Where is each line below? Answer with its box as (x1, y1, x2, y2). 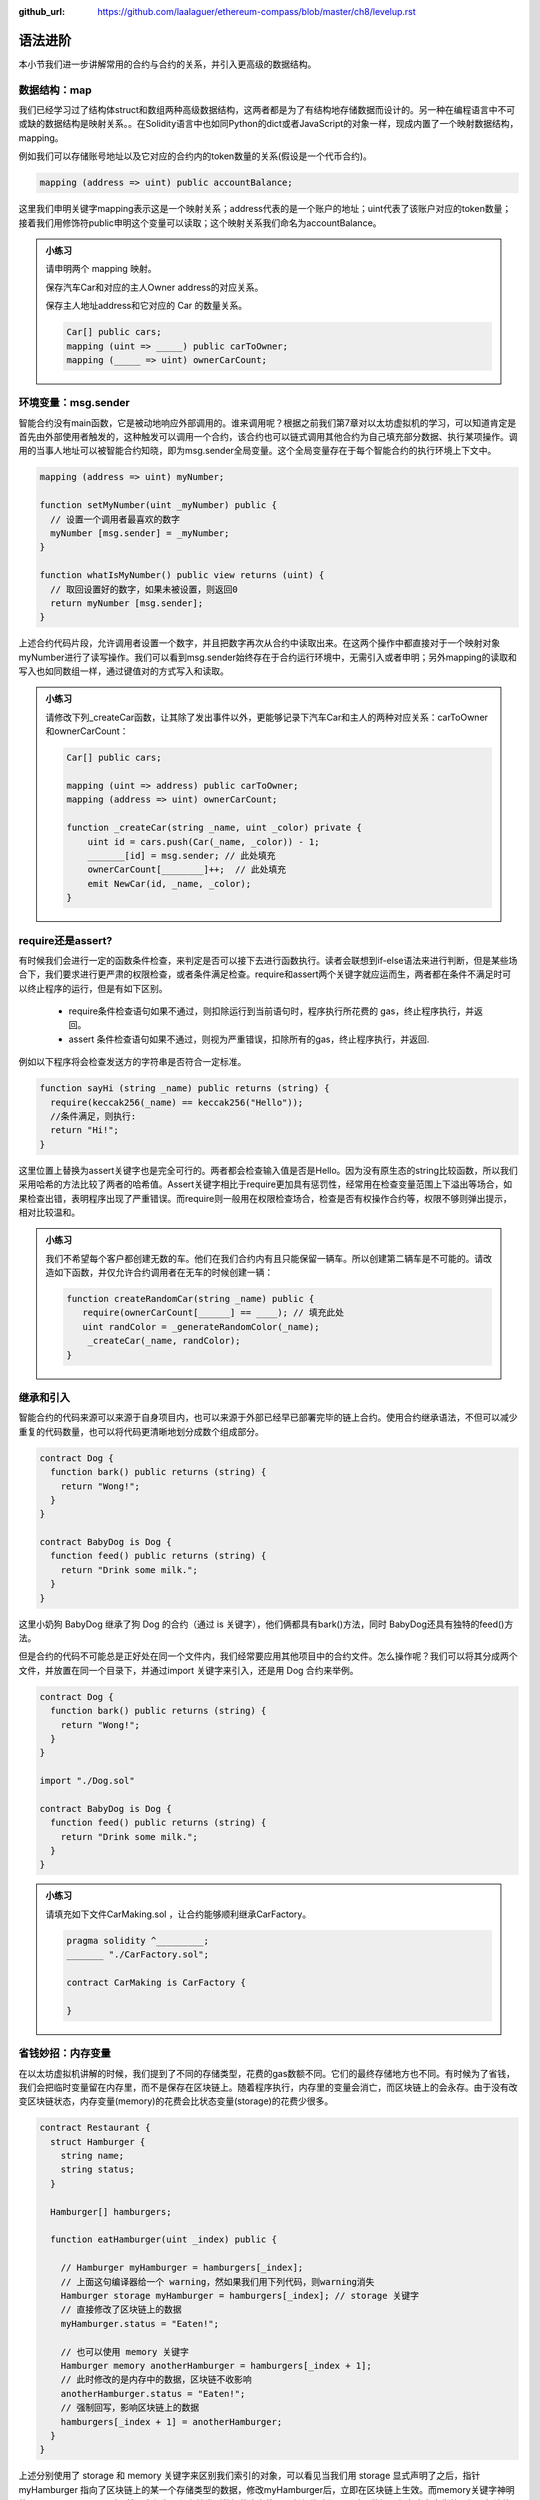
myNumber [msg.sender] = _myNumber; (50, 527, 230, 539)
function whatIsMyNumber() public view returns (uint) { (39, 570, 325, 581)
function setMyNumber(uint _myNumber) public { (39, 500, 277, 511)
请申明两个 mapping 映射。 (45, 263, 157, 275)
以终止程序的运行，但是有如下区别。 (18, 982, 168, 994)
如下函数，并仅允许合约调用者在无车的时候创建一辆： (53, 1266, 274, 1279)
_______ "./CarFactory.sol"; (66, 1949, 210, 1960)
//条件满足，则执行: (50, 1110, 137, 1122)
